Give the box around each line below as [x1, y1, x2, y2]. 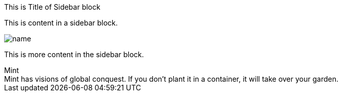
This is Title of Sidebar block [4, 3, 100, 11]
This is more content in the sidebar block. [4, 50, 144, 59]
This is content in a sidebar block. [4, 18, 118, 27]
